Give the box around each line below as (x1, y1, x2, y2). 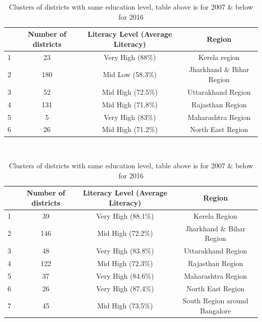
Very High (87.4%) (96, 283, 154, 293)
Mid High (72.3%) (97, 257, 153, 268)
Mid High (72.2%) (97, 228, 153, 238)
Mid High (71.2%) (102, 124, 158, 135)
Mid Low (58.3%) (103, 69, 157, 80)
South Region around (182, 295, 248, 306)
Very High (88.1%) (96, 210, 154, 221)
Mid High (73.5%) (97, 300, 153, 311)
